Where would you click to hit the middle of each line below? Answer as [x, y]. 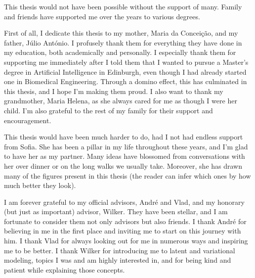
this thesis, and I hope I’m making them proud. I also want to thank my [114, 91]
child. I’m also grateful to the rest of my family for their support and [108, 110]
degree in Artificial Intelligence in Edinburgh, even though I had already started [125, 71]
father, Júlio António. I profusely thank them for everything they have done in [123, 42]
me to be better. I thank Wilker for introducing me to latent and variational [120, 250]
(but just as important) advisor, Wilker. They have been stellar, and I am [116, 211]
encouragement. [28, 120]
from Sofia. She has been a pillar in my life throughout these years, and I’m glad [126, 146]
